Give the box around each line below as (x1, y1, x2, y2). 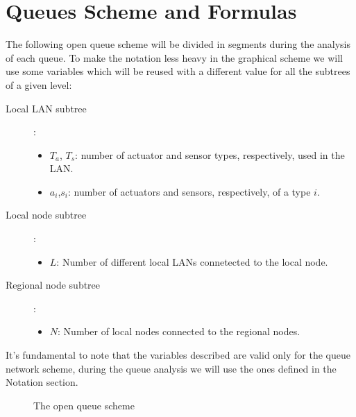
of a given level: (6, 77, 72, 92)
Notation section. (6, 375, 78, 389)
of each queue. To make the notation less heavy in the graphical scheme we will (6, 50, 343, 65)
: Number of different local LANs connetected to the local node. (56, 254, 328, 269)
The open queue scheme (33, 398, 135, 412)
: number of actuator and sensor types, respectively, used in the (75, 147, 345, 162)
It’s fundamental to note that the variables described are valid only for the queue (6, 348, 351, 362)
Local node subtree (6, 207, 87, 222)
